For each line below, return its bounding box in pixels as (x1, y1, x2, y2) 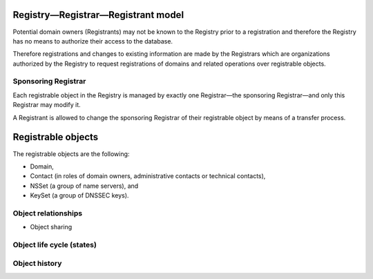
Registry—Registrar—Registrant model (12, 9, 184, 21)
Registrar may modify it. (12, 101, 81, 109)
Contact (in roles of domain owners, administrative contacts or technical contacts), (30, 172, 266, 180)
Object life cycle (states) (12, 240, 97, 249)
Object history (12, 258, 62, 268)
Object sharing (30, 223, 73, 231)
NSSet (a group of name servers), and (30, 182, 139, 190)
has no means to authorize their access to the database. (12, 37, 173, 45)
